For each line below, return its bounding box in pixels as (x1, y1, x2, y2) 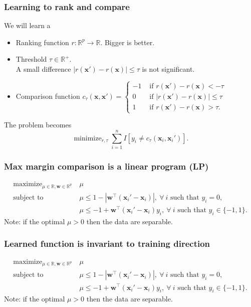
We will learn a (4, 20, 51, 31)
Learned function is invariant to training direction (4, 237, 210, 250)
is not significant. (142, 64, 195, 74)
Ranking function (16, 37, 69, 47)
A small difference (16, 64, 71, 74)
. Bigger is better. (100, 37, 155, 47)
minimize (74, 134, 102, 142)
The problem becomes (4, 119, 72, 130)
